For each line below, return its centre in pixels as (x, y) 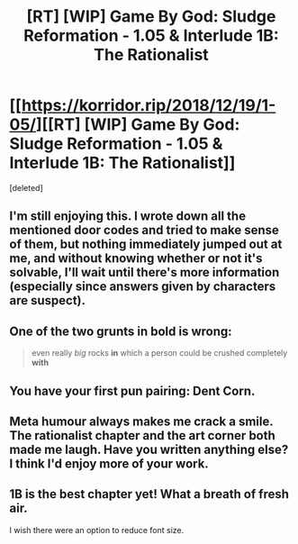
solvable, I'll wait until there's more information (144, 272)
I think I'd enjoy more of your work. (109, 463)
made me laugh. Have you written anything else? (149, 449)
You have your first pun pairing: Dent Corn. (132, 390)
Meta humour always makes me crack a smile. (141, 421)
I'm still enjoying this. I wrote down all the (127, 217)
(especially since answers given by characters (143, 287)
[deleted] (26, 187)
